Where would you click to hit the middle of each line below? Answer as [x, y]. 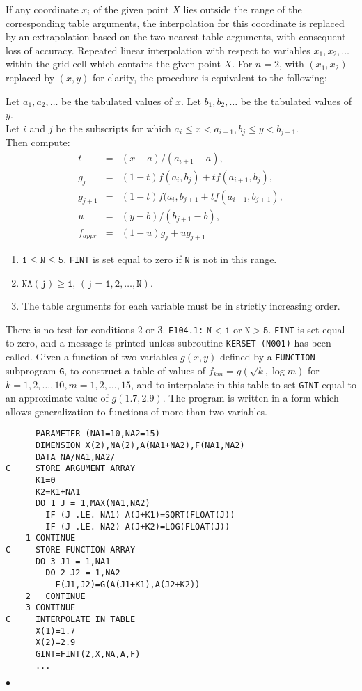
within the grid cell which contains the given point [113, 64]
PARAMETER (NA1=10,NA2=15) [97, 434]
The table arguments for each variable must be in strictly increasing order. [181, 305]
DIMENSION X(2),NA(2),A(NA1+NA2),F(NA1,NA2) [140, 446]
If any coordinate [42, 9]
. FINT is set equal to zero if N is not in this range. [170, 259]
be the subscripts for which [113, 128]
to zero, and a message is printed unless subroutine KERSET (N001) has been [168, 343]
